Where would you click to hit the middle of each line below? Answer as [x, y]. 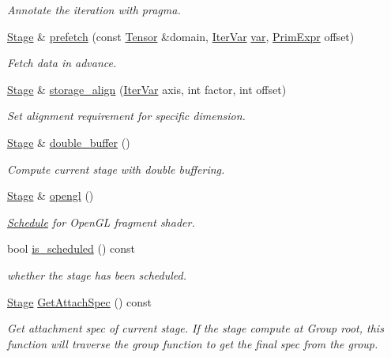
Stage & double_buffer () [69, 142]
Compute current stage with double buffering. [116, 169]
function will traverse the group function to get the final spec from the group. [193, 343]
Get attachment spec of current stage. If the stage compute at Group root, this [195, 328]
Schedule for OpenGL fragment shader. [101, 222]
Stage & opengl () [51, 195]
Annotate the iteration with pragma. [94, 9]
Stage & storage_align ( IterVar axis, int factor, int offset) [147, 89]
